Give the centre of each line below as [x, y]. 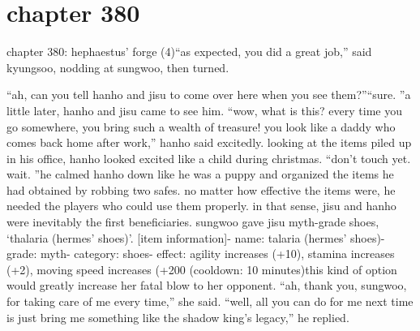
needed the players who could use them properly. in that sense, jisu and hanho [201, 206]
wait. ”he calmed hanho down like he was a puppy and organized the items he [200, 174]
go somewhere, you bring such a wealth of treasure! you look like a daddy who [201, 126]
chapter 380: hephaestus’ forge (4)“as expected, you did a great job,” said [189, 52]
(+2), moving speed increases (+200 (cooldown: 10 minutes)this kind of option [202, 269]
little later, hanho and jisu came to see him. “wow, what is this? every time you [204, 110]
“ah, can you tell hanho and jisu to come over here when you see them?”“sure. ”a [209, 95]
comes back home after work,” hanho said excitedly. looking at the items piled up [209, 142]
